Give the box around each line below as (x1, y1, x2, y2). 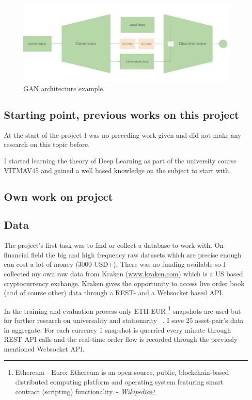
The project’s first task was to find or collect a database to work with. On (4, 240, 224, 250)
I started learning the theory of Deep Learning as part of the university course (4, 156, 236, 166)
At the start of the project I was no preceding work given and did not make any (4, 129, 241, 140)
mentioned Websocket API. (4, 343, 85, 353)
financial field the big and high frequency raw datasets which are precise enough (4, 249, 242, 259)
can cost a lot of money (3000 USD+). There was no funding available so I (4, 259, 226, 269)
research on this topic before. (4, 139, 90, 149)
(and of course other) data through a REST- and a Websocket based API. (4, 288, 224, 298)
